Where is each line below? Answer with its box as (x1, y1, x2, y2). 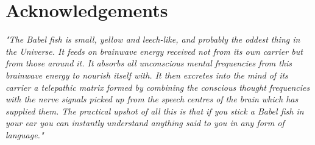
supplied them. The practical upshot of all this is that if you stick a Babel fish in (5, 104, 304, 117)
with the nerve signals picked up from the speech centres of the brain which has (5, 93, 299, 105)
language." (5, 128, 44, 141)
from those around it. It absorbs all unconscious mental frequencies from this (5, 57, 292, 69)
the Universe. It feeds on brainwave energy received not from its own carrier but (5, 44, 303, 57)
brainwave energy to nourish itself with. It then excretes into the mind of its (5, 68, 288, 81)
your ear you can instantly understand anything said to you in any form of (5, 116, 285, 129)
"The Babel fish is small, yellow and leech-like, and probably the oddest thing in (5, 33, 300, 46)
